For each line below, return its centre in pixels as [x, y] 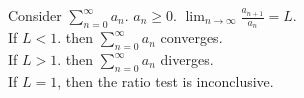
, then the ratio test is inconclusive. [165, 80]
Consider [35, 15]
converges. [191, 37]
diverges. [187, 59]
